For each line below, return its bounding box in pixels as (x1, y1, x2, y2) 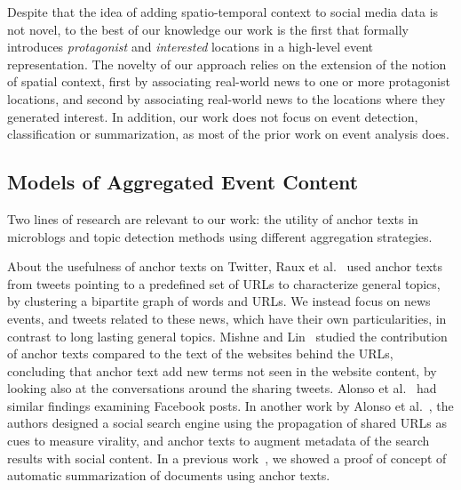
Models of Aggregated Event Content (7, 168, 359, 196)
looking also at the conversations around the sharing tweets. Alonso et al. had (7, 379, 437, 398)
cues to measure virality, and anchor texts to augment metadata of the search (7, 431, 430, 450)
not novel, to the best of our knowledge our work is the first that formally (7, 20, 409, 38)
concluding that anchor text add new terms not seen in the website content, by (7, 361, 437, 380)
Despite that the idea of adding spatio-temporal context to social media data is (7, 3, 439, 20)
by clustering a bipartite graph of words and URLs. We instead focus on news (7, 292, 431, 310)
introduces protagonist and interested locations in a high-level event (7, 37, 374, 56)
